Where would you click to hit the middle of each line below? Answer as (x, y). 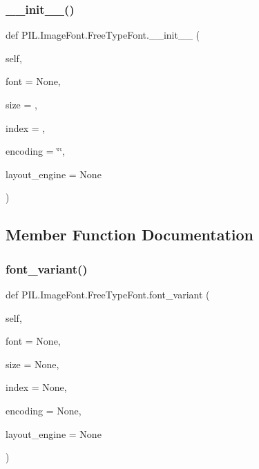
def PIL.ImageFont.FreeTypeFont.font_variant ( (108, 294)
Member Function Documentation (130, 234)
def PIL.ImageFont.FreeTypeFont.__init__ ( (103, 35)
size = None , (32, 364)
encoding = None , (44, 410)
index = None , (36, 387)
